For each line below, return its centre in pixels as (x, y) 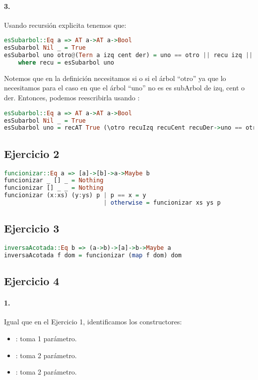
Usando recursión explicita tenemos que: (65, 25)
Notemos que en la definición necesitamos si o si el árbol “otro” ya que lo (115, 78)
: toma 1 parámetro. (46, 338)
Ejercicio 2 (32, 153)
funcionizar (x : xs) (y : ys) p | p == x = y (75, 195)
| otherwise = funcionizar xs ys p (162, 203)
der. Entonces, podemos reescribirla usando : (72, 98)
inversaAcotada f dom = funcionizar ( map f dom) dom (93, 255)
